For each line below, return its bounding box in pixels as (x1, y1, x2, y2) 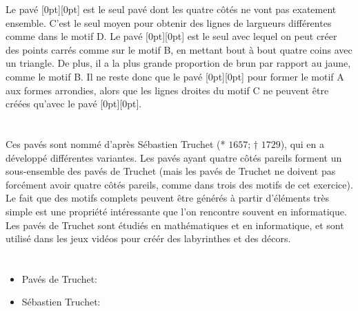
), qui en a (280, 136, 325, 151)
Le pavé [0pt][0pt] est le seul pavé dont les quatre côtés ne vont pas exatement (6, 2, 337, 16)
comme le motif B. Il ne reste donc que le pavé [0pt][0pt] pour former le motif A (6, 69, 344, 83)
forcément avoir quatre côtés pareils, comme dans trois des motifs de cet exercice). (6, 177, 353, 191)
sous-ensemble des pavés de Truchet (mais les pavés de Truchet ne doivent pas (6, 164, 336, 178)
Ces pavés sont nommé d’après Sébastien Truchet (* (6, 136, 226, 151)
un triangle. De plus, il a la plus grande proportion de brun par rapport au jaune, (6, 56, 351, 70)
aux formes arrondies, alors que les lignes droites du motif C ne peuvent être (6, 83, 329, 97)
